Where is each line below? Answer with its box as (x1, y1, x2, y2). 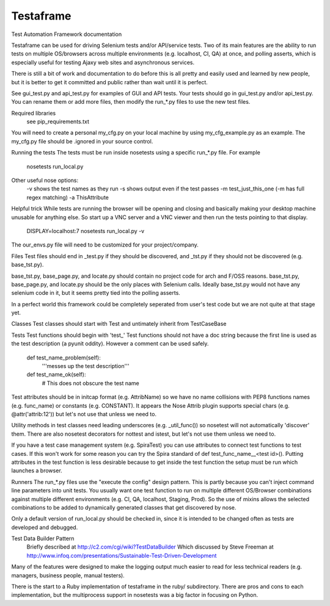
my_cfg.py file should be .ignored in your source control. (11, 137, 153, 145)
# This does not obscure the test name (42, 379, 140, 387)
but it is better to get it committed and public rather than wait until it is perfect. (11, 78, 208, 85)
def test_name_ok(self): (26, 371, 86, 378)
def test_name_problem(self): (26, 354, 101, 361)
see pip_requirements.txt (26, 118, 90, 125)
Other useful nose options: (11, 177, 79, 184)
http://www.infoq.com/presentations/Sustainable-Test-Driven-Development (26, 552, 217, 559)
